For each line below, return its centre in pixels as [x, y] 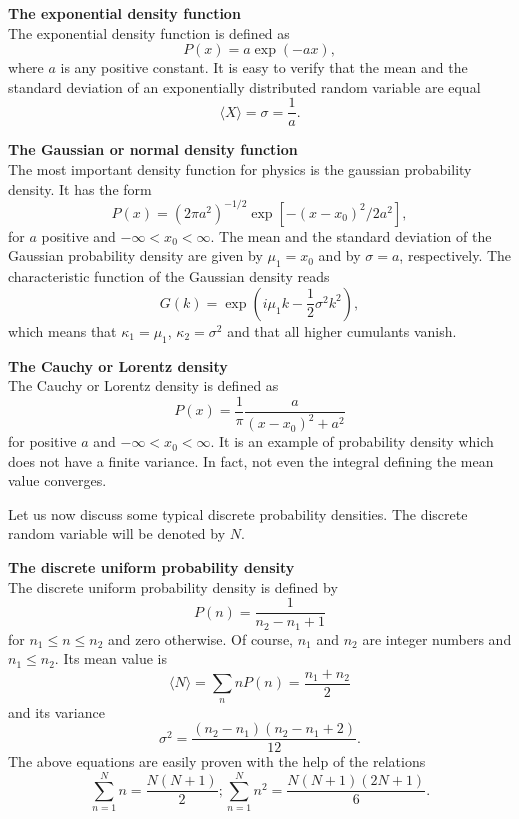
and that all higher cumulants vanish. [342, 330]
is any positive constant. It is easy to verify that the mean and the [264, 67]
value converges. [57, 480]
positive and [78, 235]
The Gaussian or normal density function [153, 149]
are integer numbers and [437, 638]
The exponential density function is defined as [149, 32]
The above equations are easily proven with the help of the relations [217, 761]
